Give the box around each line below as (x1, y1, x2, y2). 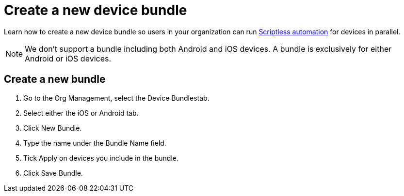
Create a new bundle (4, 73, 106, 86)
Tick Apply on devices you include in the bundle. (23, 153, 178, 162)
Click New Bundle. (23, 123, 82, 132)
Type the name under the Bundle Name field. (23, 138, 166, 147)
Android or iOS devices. (25, 53, 112, 63)
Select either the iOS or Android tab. (23, 108, 139, 117)
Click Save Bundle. (23, 168, 83, 177)
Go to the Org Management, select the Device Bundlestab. (23, 93, 210, 102)
